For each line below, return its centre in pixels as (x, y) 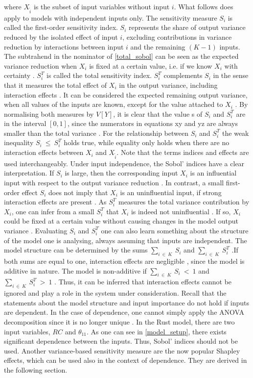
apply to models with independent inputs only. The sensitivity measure (111, 17)
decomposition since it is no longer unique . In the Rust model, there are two (119, 321)
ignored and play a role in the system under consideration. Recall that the (115, 293)
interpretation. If (29, 173)
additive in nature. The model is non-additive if (75, 270)
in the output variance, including (168, 85)
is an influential (213, 173)
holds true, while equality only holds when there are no (147, 142)
